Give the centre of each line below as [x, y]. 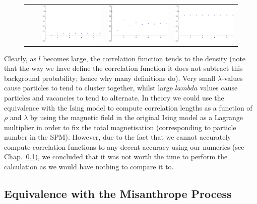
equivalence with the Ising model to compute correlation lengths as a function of [128, 107]
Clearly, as [20, 58]
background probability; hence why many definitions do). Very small [110, 78]
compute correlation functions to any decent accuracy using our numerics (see [124, 146]
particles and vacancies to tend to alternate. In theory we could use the [114, 97]
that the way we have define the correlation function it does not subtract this [123, 68]
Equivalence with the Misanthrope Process [118, 194]
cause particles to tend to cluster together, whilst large [88, 88]
